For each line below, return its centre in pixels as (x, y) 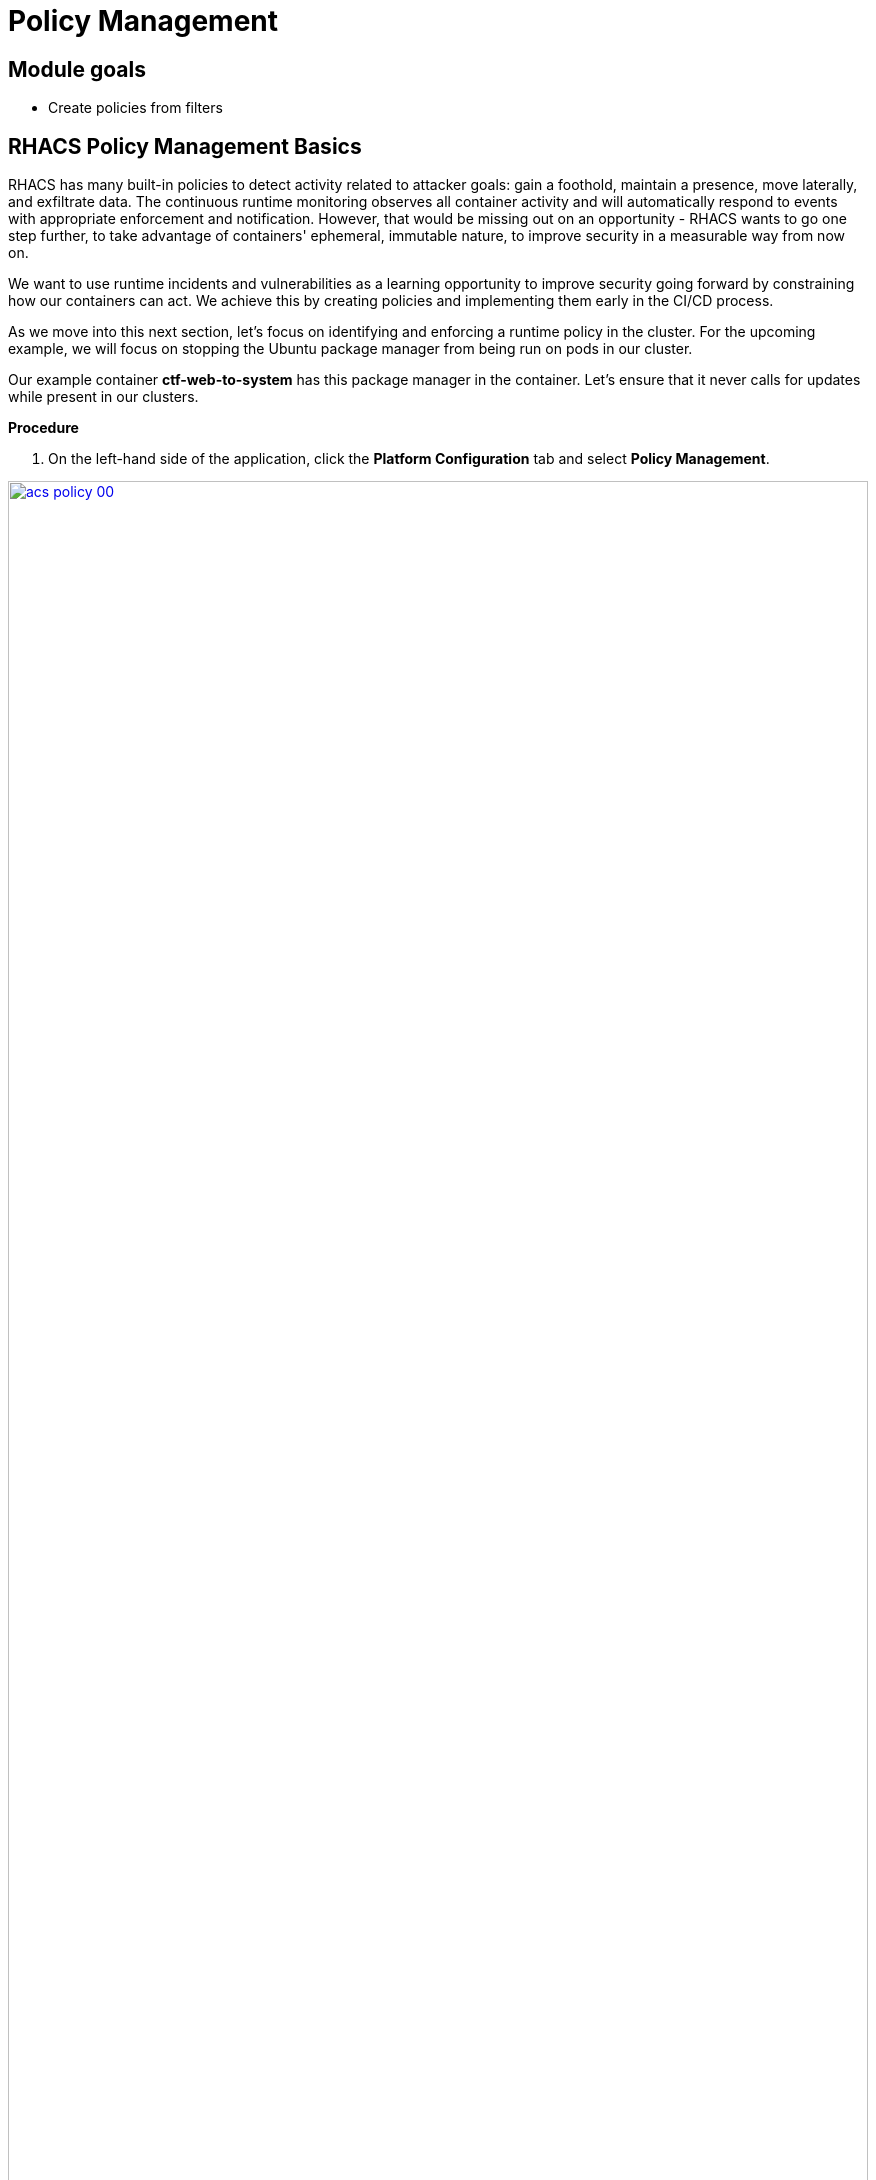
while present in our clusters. (103, 397)
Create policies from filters (135, 108)
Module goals (77, 69)
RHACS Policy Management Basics (185, 146)
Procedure (43, 428)
